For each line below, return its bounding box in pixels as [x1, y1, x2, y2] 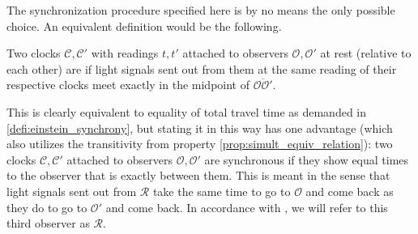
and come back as [305, 182, 394, 199]
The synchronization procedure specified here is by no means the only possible [6, 2, 395, 18]
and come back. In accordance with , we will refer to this [105, 198, 388, 215]
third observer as [6, 215, 90, 232]
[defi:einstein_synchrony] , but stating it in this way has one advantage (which [6, 119, 393, 136]
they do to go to [6, 198, 87, 215]
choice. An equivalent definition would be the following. [6, 17, 282, 34]
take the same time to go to [152, 182, 291, 199]
